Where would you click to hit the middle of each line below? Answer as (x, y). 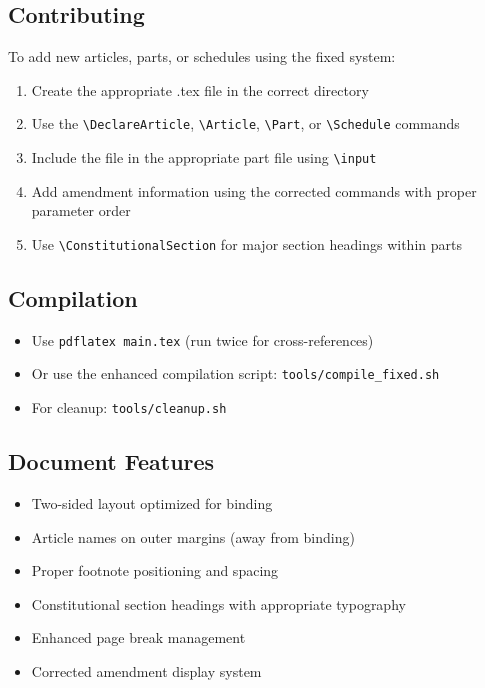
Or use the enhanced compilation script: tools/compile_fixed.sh (235, 373)
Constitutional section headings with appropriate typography (218, 603)
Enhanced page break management (138, 637)
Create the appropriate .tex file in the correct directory (200, 89)
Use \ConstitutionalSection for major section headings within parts (246, 243)
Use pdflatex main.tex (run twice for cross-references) (202, 339)
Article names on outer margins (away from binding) (193, 536)
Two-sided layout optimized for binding (152, 502)
